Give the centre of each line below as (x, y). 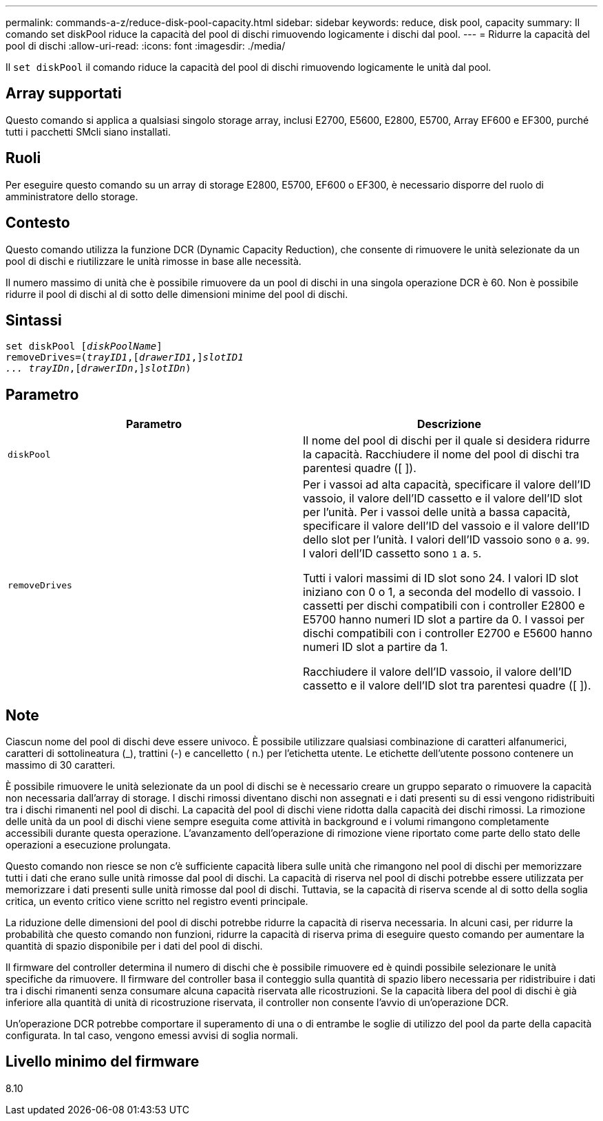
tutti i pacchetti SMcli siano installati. (88, 131)
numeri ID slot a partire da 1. (375, 647)
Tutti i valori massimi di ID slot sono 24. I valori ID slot (441, 578)
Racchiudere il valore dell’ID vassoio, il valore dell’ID (437, 672)
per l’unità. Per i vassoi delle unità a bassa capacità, (437, 512)
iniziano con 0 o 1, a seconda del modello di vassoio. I (442, 592)
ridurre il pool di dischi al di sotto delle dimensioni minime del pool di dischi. (177, 294)
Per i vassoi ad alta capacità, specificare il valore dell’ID (447, 485)
